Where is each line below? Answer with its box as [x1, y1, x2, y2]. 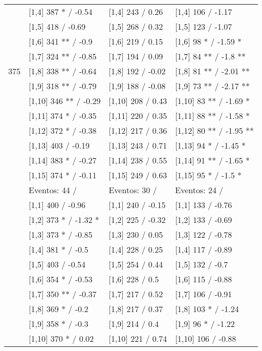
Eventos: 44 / [29, 184, 77, 196]
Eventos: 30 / [108, 184, 157, 196]
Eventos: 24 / [175, 184, 224, 196]
